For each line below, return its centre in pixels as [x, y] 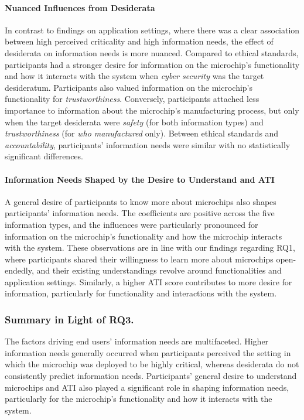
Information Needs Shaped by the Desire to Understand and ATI [140, 179]
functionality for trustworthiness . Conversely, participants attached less [132, 99]
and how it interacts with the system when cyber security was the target [134, 76]
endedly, [19, 270]
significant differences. [44, 156]
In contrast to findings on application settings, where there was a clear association [152, 30]
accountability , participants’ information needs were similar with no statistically [148, 144]
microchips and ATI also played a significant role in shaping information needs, [147, 387]
